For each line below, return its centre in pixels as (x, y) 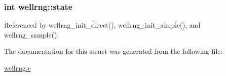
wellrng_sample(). (32, 34)
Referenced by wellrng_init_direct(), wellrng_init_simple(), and (102, 25)
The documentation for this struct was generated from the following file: (113, 51)
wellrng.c (18, 68)
